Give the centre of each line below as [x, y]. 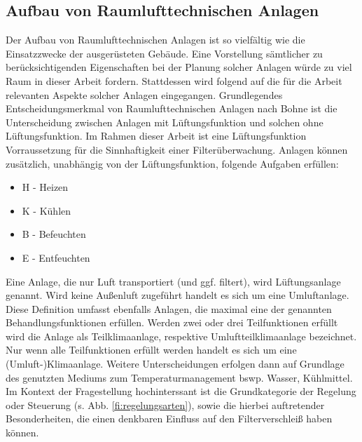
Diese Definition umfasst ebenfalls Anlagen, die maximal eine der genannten [169, 308]
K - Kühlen [47, 210]
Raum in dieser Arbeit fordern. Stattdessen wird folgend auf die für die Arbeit [174, 80]
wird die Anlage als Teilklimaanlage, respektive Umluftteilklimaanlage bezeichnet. [181, 336]
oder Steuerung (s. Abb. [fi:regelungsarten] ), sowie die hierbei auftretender [165, 404]
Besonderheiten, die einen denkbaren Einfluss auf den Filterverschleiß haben [169, 418]
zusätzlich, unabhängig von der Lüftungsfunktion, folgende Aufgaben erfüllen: [172, 163]
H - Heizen [45, 187]
